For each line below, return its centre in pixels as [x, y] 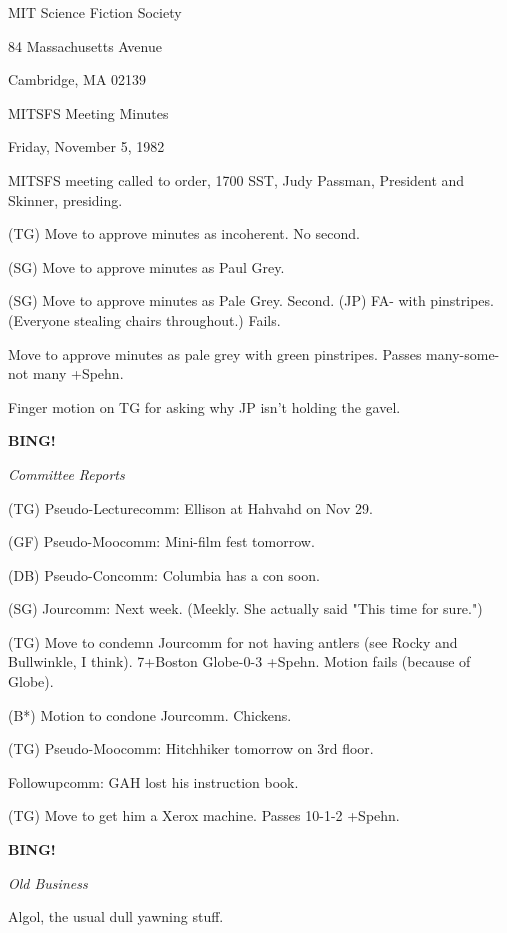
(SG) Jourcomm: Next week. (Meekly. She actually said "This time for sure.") [245, 608]
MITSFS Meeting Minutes [88, 112]
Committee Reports [66, 473]
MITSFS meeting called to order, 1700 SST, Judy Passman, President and [236, 179]
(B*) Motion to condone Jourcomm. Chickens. [150, 714]
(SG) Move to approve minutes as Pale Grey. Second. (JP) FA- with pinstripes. [251, 300]
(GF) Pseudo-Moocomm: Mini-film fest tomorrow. [161, 541]
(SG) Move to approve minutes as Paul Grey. [146, 266]
